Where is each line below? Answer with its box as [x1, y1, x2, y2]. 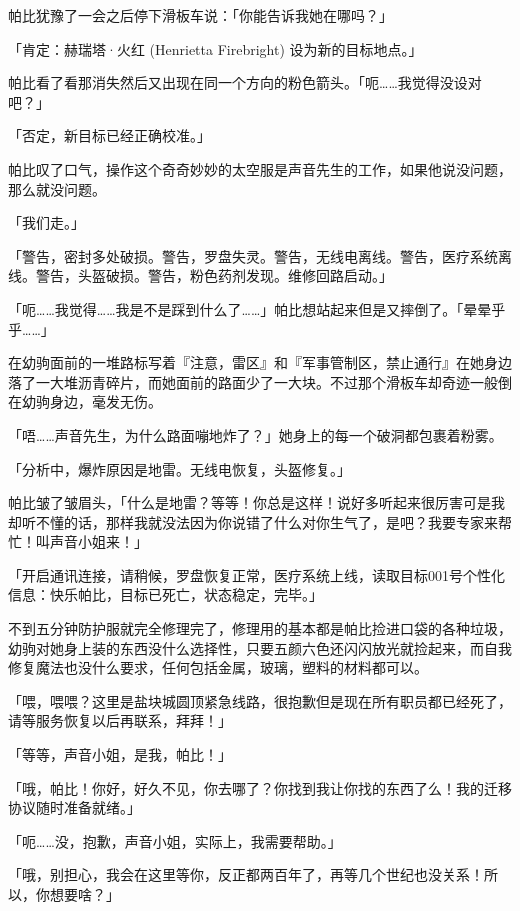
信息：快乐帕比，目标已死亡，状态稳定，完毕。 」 [8, 584, 323, 605]
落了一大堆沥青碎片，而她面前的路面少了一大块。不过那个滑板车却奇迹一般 [8, 371, 498, 392]
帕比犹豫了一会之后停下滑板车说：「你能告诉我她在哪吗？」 [8, 5, 393, 25]
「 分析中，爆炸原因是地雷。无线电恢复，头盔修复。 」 [8, 458, 351, 479]
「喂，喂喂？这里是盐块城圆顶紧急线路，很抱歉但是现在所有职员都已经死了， [8, 690, 512, 711]
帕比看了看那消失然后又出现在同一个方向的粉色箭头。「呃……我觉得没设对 [8, 72, 482, 93]
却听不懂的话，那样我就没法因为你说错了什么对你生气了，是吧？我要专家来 [8, 511, 498, 532]
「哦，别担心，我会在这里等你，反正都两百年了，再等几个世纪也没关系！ [8, 864, 484, 885]
